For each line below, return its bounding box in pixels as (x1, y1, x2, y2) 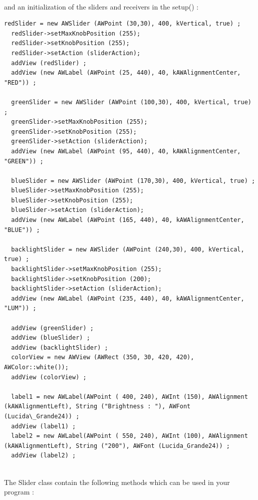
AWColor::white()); (4, 363, 69, 371)
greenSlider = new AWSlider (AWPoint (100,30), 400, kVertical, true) (11, 98, 251, 106)
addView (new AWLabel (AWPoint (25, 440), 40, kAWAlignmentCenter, (11, 69, 241, 77)
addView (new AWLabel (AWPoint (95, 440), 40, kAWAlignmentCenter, (11, 147, 241, 155)
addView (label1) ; (11, 422, 76, 430)
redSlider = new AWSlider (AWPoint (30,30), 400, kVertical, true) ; (4, 20, 241, 28)
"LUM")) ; (4, 305, 37, 312)
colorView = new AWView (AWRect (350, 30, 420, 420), (11, 354, 194, 361)
